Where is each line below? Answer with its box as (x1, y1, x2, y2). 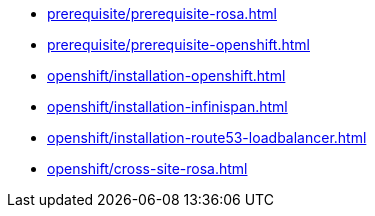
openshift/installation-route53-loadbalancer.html (47, 129, 367, 146)
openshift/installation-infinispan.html (47, 98, 288, 115)
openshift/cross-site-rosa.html (47, 160, 248, 177)
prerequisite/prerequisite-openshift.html (47, 36, 310, 53)
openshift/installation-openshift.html (47, 67, 286, 84)
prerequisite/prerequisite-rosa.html (47, 5, 277, 22)
